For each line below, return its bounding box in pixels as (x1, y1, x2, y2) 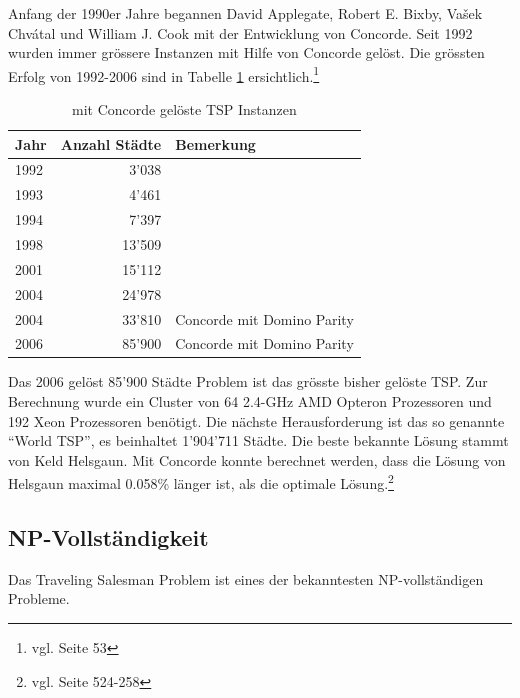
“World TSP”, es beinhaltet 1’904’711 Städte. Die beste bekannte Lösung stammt (8, 430, 509, 451)
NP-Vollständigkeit (8, 522, 209, 553)
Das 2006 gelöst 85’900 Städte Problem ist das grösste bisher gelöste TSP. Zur (8, 371, 488, 392)
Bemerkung (175, 133, 256, 154)
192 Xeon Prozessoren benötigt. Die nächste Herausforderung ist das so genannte (8, 410, 505, 431)
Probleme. (8, 588, 70, 609)
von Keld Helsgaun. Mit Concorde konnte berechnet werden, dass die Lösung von (8, 449, 506, 470)
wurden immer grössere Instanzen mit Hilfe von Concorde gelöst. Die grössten (8, 42, 485, 63)
